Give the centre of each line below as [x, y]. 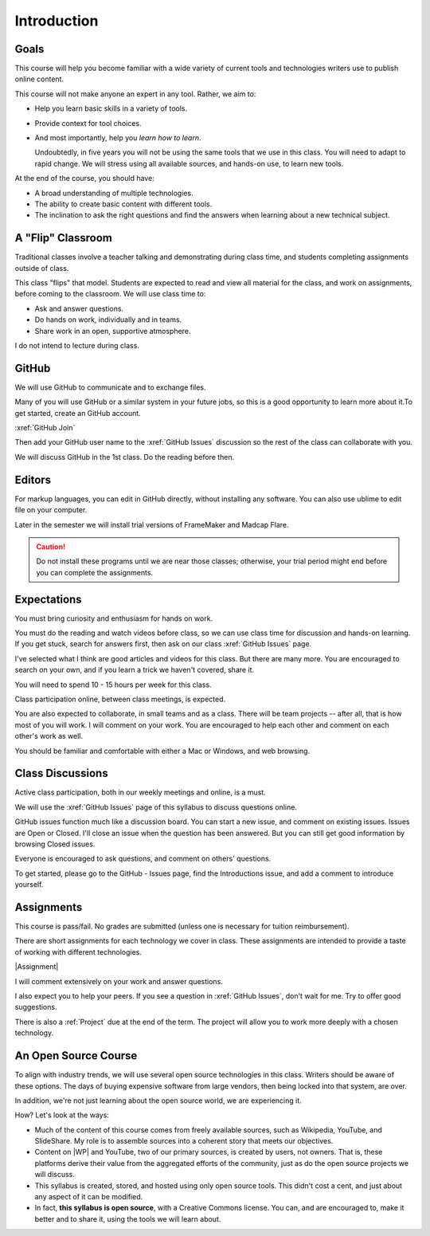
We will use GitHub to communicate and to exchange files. [110, 387]
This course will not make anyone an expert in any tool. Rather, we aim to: [135, 94]
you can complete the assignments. [95, 572]
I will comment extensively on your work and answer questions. [119, 981]
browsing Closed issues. [55, 844]
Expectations [49, 599]
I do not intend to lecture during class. [77, 345]
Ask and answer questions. [79, 308]
